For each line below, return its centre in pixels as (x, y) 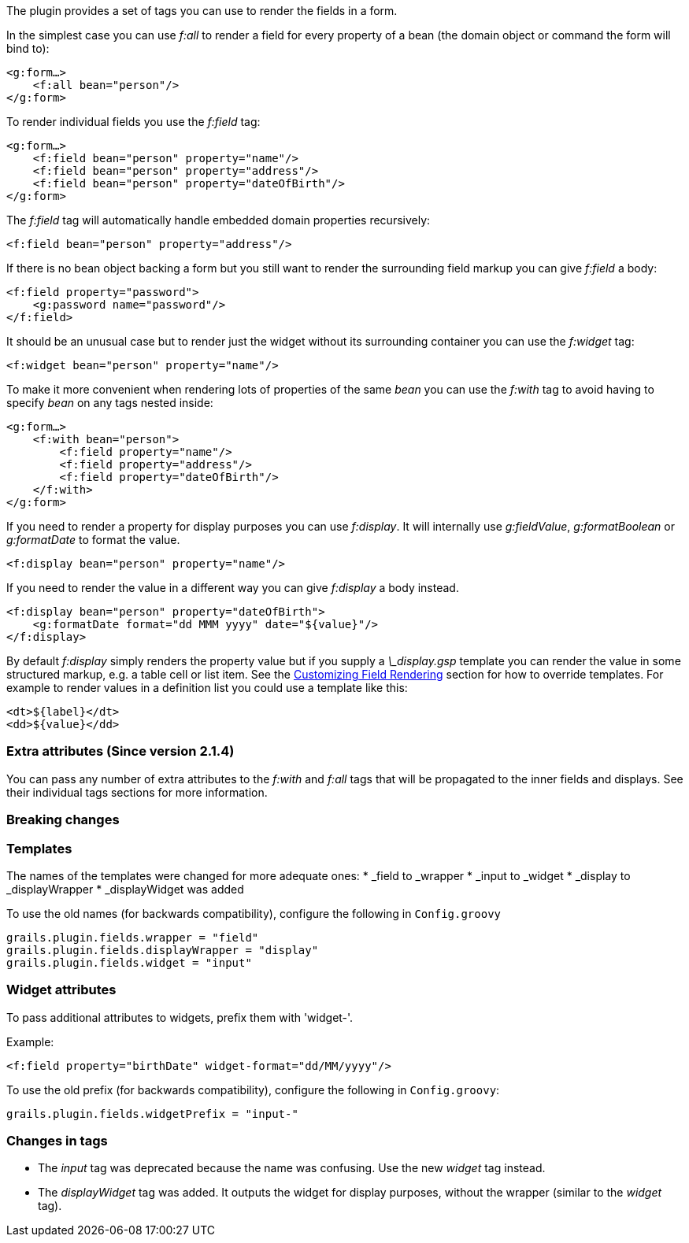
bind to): (28, 48)
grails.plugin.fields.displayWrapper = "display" (163, 950)
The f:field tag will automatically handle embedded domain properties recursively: (219, 220)
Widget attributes (61, 990)
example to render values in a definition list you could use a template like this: (207, 688)
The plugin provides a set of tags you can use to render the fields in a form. (202, 11)
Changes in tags (57, 1141)
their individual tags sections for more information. (137, 792)
